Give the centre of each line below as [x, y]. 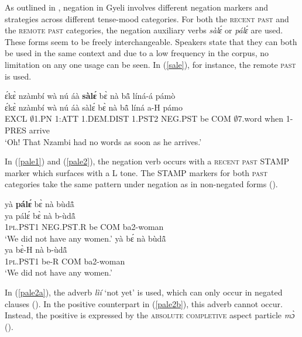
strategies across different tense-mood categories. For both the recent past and [147, 18]
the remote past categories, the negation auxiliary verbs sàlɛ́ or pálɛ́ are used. [144, 30]
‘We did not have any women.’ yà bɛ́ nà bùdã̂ [85, 238]
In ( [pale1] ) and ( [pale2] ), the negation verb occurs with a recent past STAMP [147, 161]
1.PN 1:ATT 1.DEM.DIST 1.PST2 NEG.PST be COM [133, 118]
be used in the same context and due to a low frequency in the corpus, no [137, 53]
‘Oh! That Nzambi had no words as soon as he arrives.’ [103, 141]
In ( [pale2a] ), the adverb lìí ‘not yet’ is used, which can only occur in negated [144, 292]
